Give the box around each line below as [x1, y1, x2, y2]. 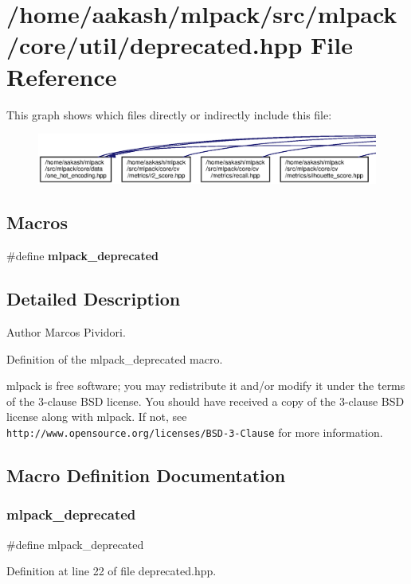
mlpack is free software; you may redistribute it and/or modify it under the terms [6, 377, 405, 394]
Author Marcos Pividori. [6, 324, 126, 341]
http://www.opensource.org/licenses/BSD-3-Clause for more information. [6, 424, 383, 440]
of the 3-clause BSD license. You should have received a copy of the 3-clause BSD [6, 392, 405, 409]
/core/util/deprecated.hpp [6, 29, 303, 61]
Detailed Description [6, 286, 181, 311]
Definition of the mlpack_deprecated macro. [6, 350, 223, 367]
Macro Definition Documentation [6, 463, 286, 488]
